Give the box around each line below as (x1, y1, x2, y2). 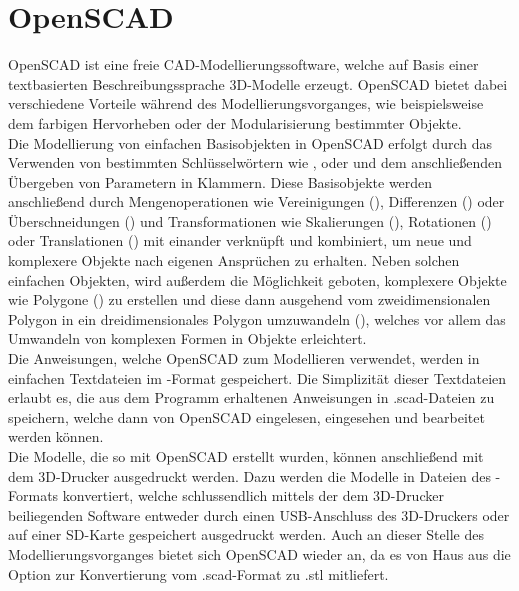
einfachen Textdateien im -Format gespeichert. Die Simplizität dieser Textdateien (8, 367, 507, 388)
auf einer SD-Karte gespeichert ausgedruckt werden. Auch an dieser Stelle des (8, 524, 484, 545)
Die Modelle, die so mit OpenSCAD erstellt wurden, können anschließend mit (8, 446, 484, 466)
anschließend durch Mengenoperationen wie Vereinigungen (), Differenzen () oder (8, 191, 505, 212)
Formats (8, 485, 59, 506)
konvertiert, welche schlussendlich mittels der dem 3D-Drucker (62, 485, 444, 506)
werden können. (8, 426, 104, 447)
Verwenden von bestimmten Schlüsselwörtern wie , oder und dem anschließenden (8, 152, 502, 173)
